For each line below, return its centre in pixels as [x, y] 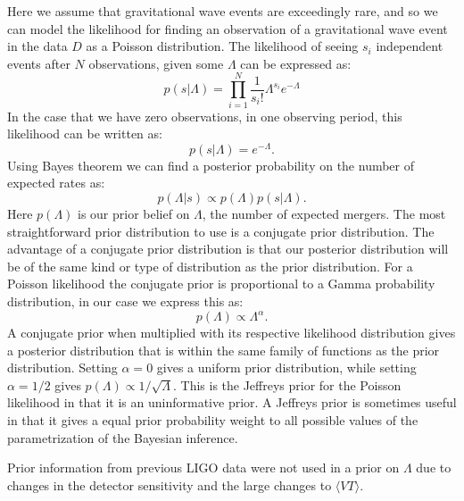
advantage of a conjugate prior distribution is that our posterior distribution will [228, 249]
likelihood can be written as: [85, 134]
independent [410, 46]
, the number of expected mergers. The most [324, 213]
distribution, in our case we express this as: [125, 301]
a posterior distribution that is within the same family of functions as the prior [224, 350]
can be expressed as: [296, 63]
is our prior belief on [133, 213]
